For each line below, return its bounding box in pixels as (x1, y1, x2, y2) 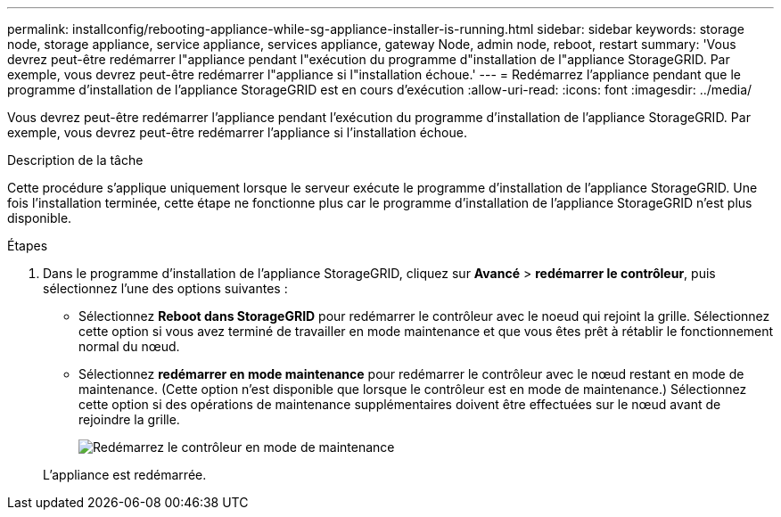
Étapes (7, 238, 48, 253)
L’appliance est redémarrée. (43, 467, 207, 482)
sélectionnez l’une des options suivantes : (43, 281, 288, 296)
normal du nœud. (78, 339, 180, 354)
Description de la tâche (7, 152, 144, 168)
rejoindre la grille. (78, 412, 180, 427)
